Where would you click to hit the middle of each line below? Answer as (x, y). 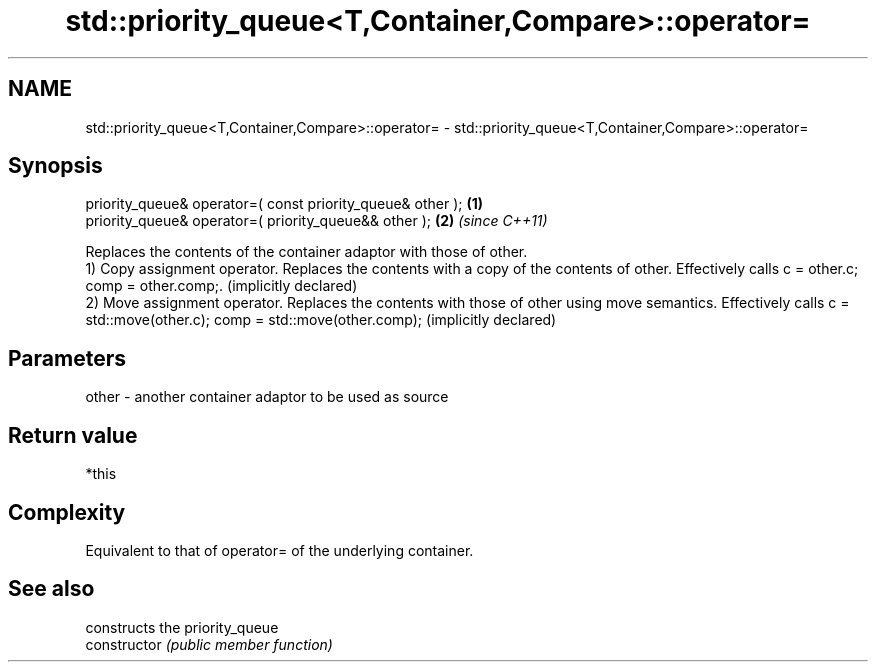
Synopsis (55, 166)
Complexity (67, 512)
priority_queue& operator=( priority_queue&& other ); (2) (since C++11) (316, 221)
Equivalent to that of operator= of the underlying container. (279, 550)
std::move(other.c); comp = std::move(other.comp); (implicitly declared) (321, 320)
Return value (73, 435)
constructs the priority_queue (182, 627)
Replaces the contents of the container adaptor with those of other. (306, 252)
